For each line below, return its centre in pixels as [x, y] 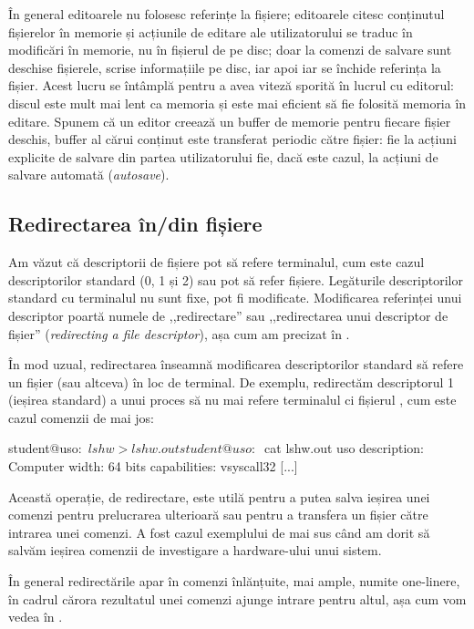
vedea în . [36, 617]
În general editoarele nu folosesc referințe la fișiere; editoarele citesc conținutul [227, 14]
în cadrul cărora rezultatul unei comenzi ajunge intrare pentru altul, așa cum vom [237, 598]
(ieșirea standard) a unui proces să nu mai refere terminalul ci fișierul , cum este [232, 400]
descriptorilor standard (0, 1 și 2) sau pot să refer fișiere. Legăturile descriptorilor [236, 279]
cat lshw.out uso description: [344, 448]
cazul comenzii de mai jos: [81, 417]
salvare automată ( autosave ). [89, 175]
